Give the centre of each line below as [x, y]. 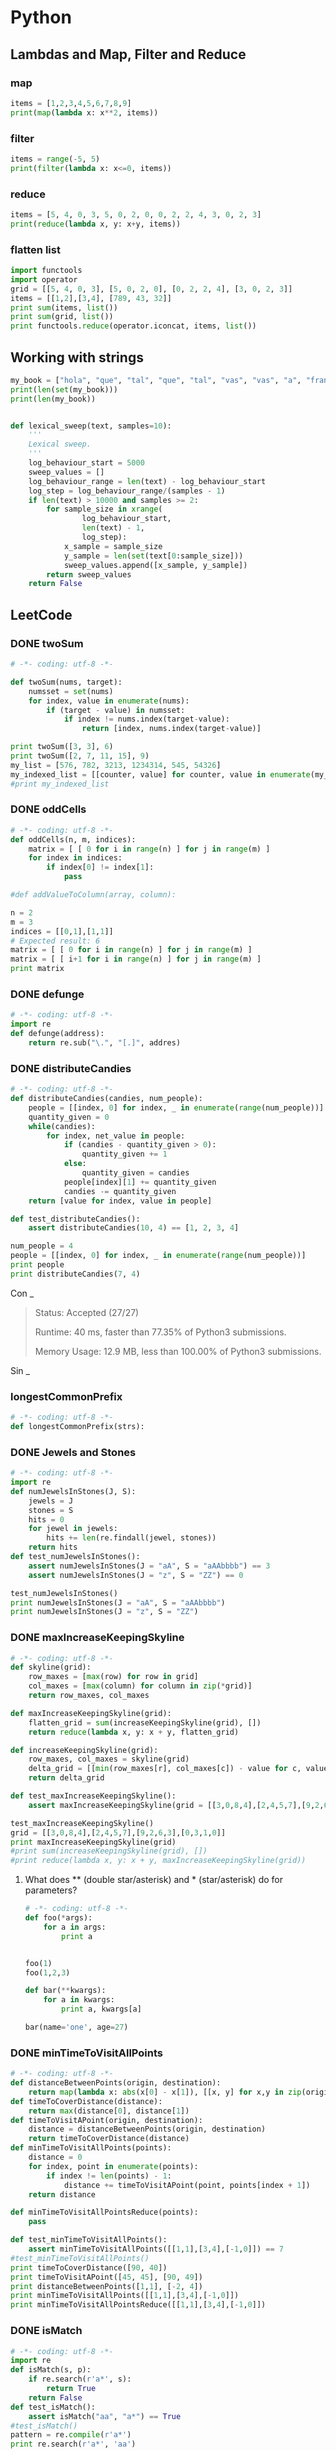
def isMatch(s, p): [51, 2370]
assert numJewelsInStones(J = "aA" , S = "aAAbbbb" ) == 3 [149, 1566]
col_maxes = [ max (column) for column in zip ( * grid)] [140, 1686]
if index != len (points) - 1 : [109, 2176]
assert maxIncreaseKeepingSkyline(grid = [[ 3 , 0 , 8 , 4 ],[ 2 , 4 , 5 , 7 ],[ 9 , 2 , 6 [178, 1805]
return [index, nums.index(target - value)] [171, 729]
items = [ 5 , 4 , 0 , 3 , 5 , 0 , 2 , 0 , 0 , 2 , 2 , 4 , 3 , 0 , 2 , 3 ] [136, 214]
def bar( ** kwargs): [65, 1991]
